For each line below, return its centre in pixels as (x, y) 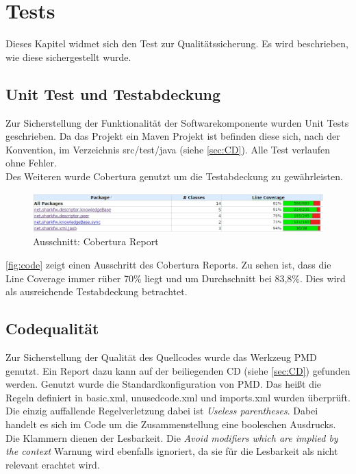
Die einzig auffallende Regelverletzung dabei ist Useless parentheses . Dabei (162, 411)
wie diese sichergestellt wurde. (68, 57)
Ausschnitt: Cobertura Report (96, 241)
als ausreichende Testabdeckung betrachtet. (97, 291)
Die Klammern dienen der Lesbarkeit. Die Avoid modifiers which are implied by (172, 437)
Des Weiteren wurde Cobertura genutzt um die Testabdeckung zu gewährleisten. (174, 176)
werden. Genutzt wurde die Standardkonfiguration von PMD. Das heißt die (164, 384)
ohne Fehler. (31, 163)
